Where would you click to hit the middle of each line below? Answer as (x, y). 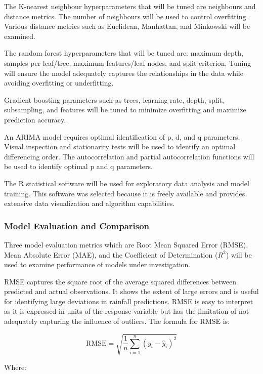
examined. (20, 36)
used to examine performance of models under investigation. (97, 264)
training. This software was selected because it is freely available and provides (125, 193)
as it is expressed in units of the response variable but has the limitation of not (127, 311)
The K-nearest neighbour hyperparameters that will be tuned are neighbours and (130, 6)
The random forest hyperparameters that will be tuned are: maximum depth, (124, 53)
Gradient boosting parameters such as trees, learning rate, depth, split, (114, 99)
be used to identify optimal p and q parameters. (78, 166)
